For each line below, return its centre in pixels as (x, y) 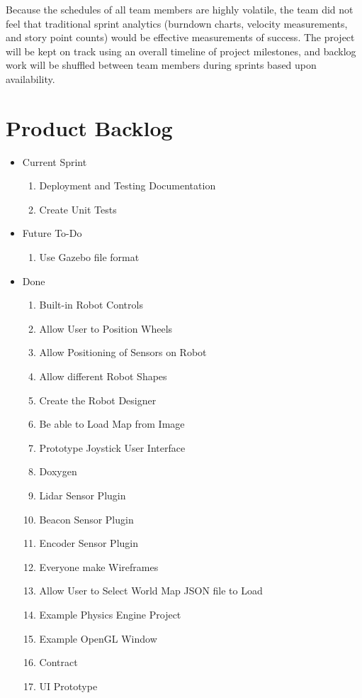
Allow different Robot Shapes (103, 376)
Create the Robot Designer (98, 400)
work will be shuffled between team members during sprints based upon (161, 65)
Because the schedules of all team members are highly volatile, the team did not (180, 9)
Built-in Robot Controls (91, 305)
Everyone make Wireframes (99, 566)
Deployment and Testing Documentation (128, 185)
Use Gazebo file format (89, 257)
